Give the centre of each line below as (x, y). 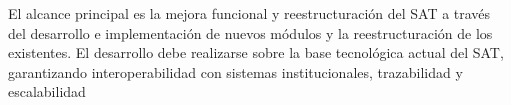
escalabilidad (47, 91)
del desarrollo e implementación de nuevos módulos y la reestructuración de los (250, 32)
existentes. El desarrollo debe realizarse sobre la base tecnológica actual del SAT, (256, 52)
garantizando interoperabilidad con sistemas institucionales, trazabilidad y (235, 71)
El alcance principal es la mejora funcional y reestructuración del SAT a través (249, 13)
